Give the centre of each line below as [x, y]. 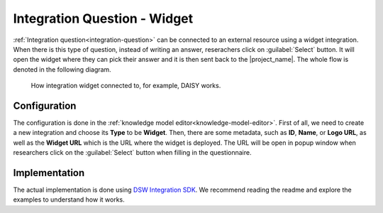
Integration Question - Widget [103, 18]
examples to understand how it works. [69, 200]
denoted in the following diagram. [62, 69]
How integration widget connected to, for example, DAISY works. [126, 86]
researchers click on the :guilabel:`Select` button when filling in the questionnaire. [132, 153]
